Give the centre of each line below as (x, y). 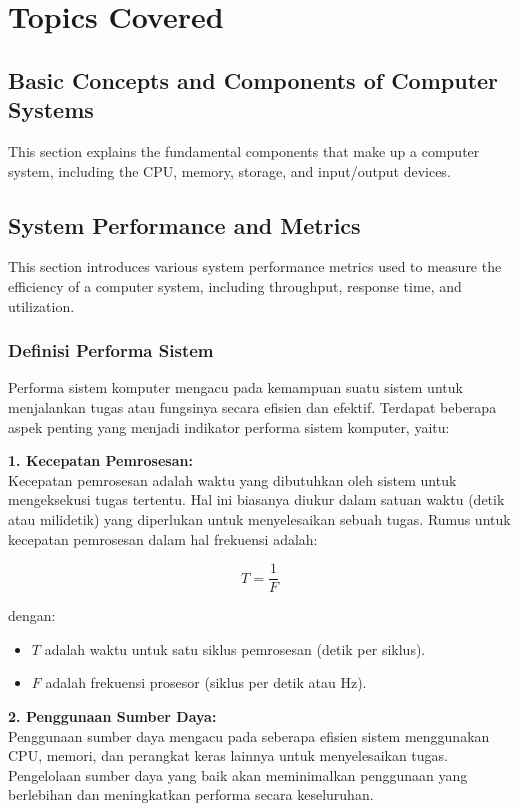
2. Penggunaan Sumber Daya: (112, 715)
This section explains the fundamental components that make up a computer (244, 150)
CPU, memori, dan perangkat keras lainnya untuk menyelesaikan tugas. (228, 755)
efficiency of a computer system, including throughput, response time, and (235, 285)
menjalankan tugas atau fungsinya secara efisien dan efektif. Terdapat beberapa (252, 406)
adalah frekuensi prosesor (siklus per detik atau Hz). (206, 682)
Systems (51, 109)
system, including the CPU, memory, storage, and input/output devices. (229, 170)
